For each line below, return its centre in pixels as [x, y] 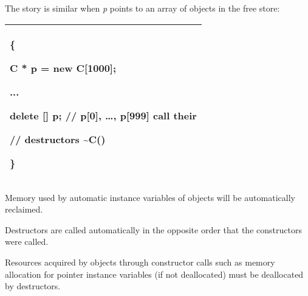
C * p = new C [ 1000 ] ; [63, 68]
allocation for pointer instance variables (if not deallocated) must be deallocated [154, 274]
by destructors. [33, 286]
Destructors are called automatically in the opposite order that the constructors [153, 229]
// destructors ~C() [58, 139]
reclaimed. [24, 209]
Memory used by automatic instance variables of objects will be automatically [150, 197]
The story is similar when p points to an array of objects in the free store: [142, 8]
